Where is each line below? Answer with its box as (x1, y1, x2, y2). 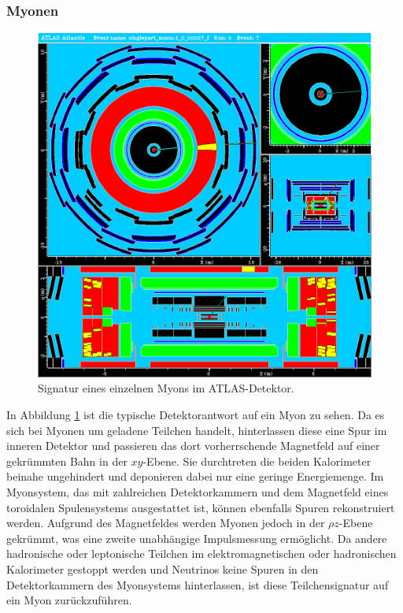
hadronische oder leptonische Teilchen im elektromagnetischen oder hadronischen (6, 545, 397, 562)
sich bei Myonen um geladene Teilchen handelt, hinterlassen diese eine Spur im (6, 422, 387, 438)
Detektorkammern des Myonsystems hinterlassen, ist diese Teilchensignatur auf (6, 576, 389, 593)
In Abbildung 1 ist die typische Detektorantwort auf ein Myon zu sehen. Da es (6, 407, 385, 423)
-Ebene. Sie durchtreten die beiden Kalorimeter (142, 452, 372, 469)
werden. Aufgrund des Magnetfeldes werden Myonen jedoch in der (6, 515, 325, 531)
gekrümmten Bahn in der (6, 452, 128, 469)
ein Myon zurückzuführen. (6, 592, 132, 608)
